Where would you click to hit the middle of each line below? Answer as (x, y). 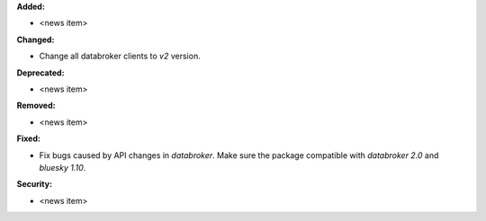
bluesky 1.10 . (63, 167)
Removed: (36, 106)
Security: (35, 184)
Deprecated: (40, 73)
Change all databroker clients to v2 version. (120, 56)
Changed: (36, 40)
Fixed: (28, 138)
